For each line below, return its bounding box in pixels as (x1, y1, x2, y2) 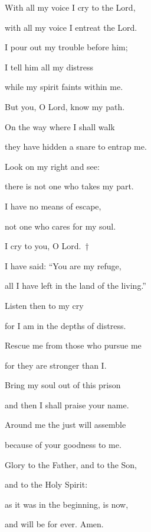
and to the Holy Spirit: (5, 478, 88, 491)
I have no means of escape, (5, 199, 101, 212)
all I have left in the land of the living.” (5, 279, 146, 292)
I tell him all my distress (5, 60, 93, 73)
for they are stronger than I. (5, 359, 107, 371)
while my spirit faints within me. (5, 80, 123, 93)
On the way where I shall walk (5, 120, 115, 133)
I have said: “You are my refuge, (5, 259, 122, 272)
